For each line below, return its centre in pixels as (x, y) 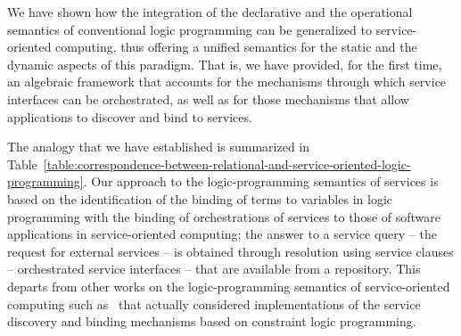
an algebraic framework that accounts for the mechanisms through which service (227, 82)
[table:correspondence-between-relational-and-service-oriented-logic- (227, 164)
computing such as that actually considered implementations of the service (214, 303)
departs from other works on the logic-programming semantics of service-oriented (229, 286)
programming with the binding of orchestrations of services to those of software (224, 216)
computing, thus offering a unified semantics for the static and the (236, 47)
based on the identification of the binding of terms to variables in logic (200, 198)
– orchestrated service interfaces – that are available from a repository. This (214, 269)
